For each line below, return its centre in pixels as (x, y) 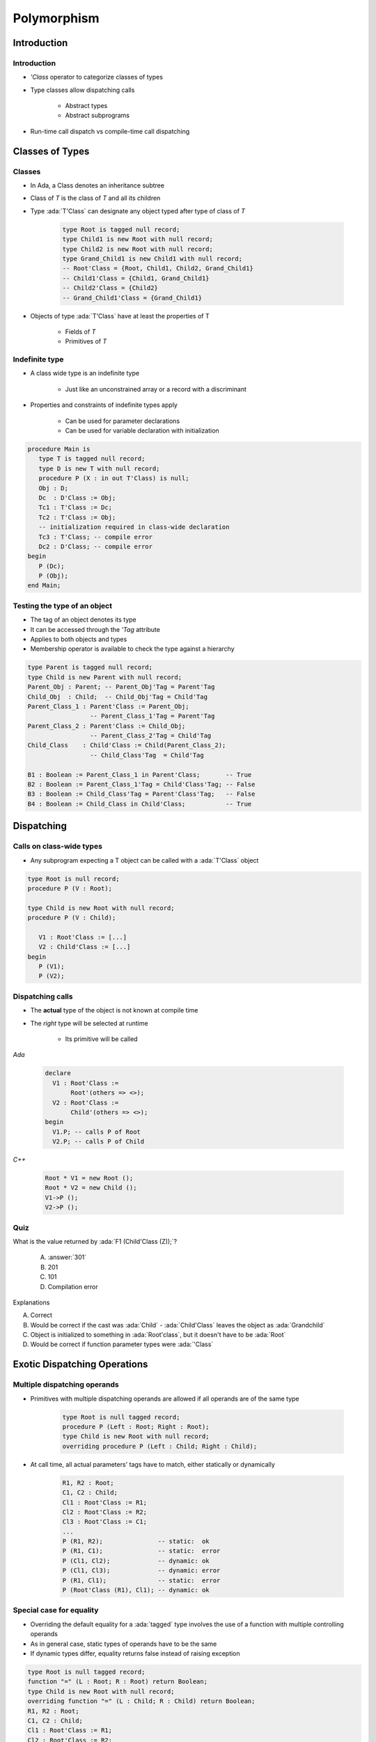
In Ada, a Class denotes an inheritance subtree (97, 185)
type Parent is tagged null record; (90, 668)
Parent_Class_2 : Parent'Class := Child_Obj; (107, 726)
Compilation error (73, 1286)
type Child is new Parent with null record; (105, 677)
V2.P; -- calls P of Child (99, 1142)
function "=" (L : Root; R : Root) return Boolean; (118, 1682)
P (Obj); (54, 576)
